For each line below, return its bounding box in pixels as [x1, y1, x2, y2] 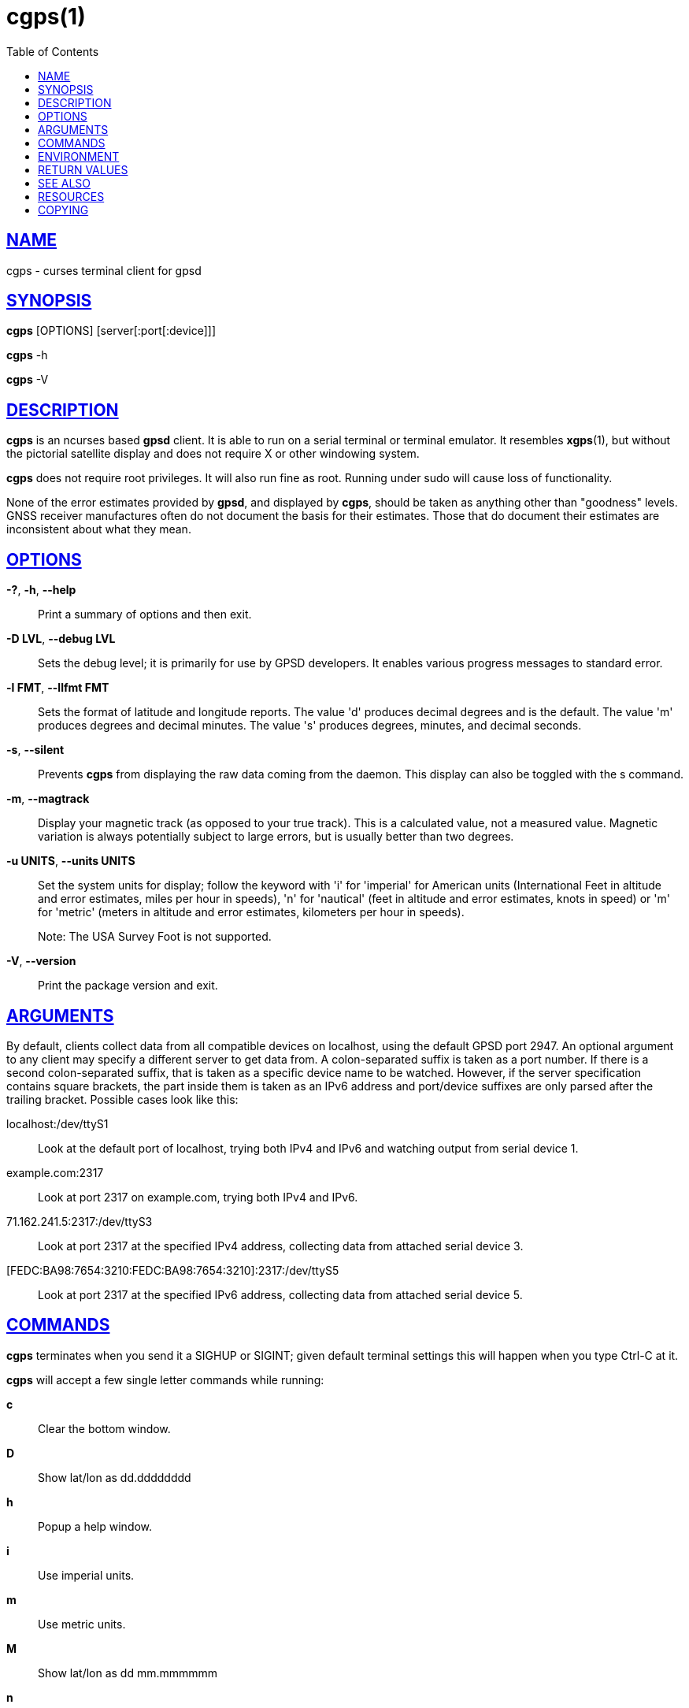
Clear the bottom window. [38, 1421, 171, 1435]
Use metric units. [38, 1617, 126, 1631]
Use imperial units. [38, 1568, 135, 1582]
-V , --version [6, 954, 76, 968]
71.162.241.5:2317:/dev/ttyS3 [6, 1214, 153, 1228]
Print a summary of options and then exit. [38, 607, 252, 622]
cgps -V [6, 373, 49, 387]
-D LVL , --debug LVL [6, 632, 116, 646]
